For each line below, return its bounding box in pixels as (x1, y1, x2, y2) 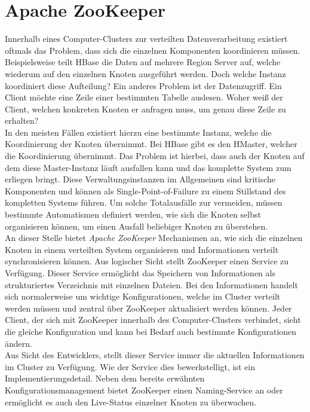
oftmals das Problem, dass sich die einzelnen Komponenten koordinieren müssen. (5, 44, 300, 56)
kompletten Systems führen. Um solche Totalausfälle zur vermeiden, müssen (5, 196, 283, 209)
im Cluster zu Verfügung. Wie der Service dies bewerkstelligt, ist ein (5, 360, 255, 373)
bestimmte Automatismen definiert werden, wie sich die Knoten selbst (5, 208, 261, 221)
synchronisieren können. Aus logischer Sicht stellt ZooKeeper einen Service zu (5, 255, 289, 267)
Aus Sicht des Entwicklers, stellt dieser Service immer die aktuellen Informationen (5, 349, 305, 361)
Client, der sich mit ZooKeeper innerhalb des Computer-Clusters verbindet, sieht (5, 313, 301, 326)
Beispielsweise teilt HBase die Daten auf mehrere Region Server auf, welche (5, 56, 281, 68)
